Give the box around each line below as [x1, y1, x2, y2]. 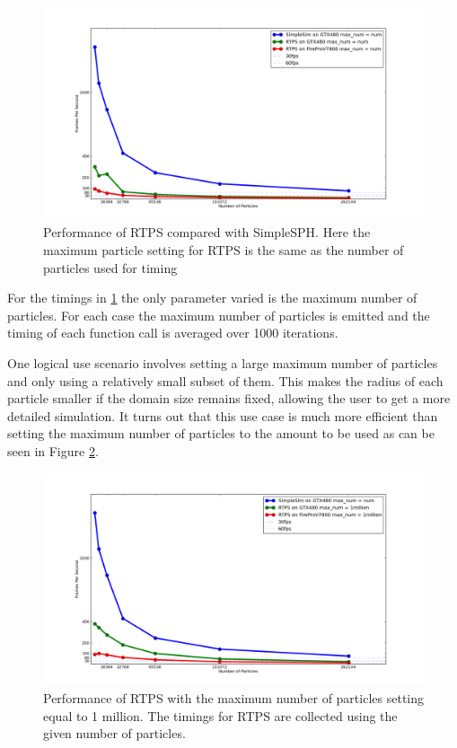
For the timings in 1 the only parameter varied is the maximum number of [7, 288, 417, 307]
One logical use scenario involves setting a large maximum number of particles [7, 354, 438, 372]
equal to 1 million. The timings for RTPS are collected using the [43, 706, 398, 725]
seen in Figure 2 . [7, 441, 99, 460]
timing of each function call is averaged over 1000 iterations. [7, 323, 338, 342]
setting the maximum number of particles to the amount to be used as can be [7, 424, 435, 443]
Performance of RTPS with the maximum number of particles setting [43, 689, 425, 707]
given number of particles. [43, 724, 186, 743]
